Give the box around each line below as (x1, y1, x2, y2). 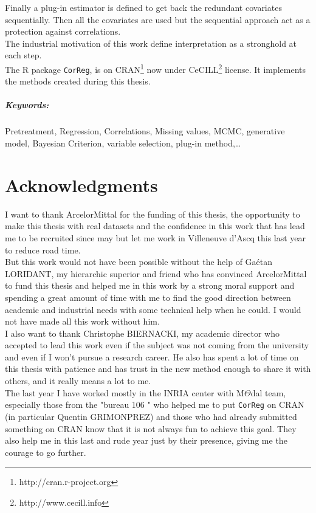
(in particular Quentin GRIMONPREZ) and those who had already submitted (5, 410, 297, 422)
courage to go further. (5, 446, 86, 458)
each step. (5, 49, 42, 61)
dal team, (250, 386, 286, 399)
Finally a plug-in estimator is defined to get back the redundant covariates (5, 1, 282, 13)
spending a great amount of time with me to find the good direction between (5, 291, 291, 303)
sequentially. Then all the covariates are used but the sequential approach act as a (5, 13, 311, 26)
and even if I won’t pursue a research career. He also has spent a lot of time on (5, 350, 299, 363)
